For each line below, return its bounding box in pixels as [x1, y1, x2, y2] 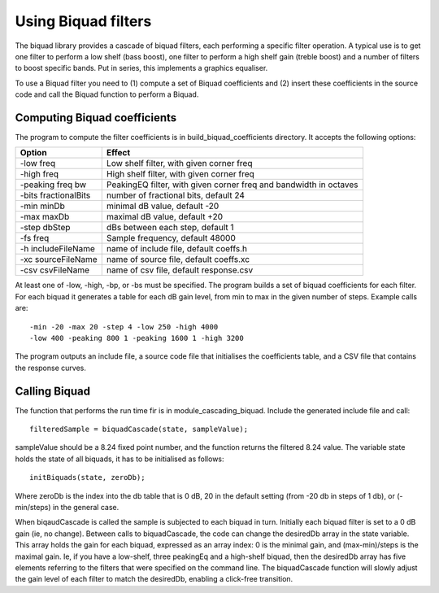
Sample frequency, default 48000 [106, 233, 236, 244]
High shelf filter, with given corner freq [106, 168, 255, 180]
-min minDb [20, 200, 65, 211]
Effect [106, 147, 131, 159]
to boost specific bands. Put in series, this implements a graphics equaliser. [15, 63, 268, 73]
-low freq [20, 158, 56, 169]
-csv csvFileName [20, 264, 89, 276]
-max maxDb [20, 211, 70, 223]
